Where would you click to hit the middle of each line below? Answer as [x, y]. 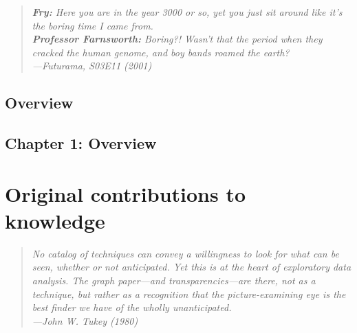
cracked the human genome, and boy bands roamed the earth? [161, 52]
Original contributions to [126, 193]
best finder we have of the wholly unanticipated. [132, 307]
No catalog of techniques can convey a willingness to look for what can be [185, 253]
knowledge [55, 220]
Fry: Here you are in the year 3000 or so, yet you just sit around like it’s [187, 12]
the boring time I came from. [93, 25]
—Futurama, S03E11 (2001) [92, 66]
